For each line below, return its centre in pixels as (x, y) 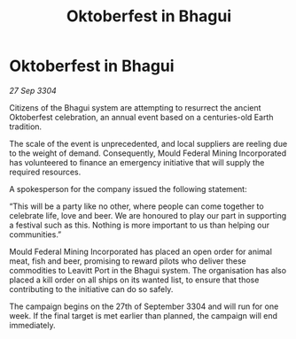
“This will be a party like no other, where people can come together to (136, 206)
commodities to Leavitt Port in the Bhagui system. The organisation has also (148, 270)
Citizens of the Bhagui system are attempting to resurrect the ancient (135, 107)
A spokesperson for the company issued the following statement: (128, 189)
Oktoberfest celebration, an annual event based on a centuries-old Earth (141, 117)
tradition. (26, 127)
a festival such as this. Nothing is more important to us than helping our (140, 225)
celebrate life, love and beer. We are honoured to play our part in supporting (148, 215)
